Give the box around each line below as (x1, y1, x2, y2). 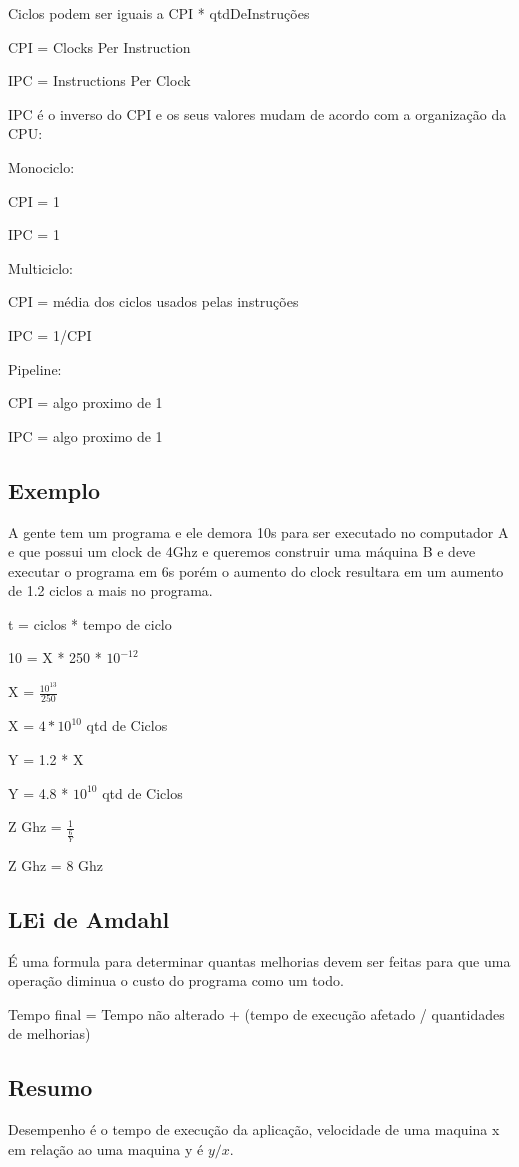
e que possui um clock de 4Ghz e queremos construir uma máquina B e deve (8, 541, 476, 562)
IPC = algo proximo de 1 (8, 425, 163, 446)
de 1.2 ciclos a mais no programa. (8, 580, 213, 601)
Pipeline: (8, 358, 62, 379)
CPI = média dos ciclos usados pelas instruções (8, 291, 299, 312)
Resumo (8, 1072, 93, 1103)
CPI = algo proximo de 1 (8, 392, 163, 413)
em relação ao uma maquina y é (8, 1138, 204, 1159)
